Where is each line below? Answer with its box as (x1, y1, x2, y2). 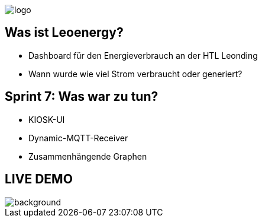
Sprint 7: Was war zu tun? (5, 89, 159, 104)
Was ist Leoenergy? (5, 25, 124, 40)
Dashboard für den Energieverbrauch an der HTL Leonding (28, 50, 258, 61)
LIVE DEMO (5, 172, 73, 187)
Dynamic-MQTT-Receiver (28, 132, 128, 143)
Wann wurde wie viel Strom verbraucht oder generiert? (28, 68, 242, 79)
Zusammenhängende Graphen (28, 151, 147, 161)
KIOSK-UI (28, 114, 65, 125)
